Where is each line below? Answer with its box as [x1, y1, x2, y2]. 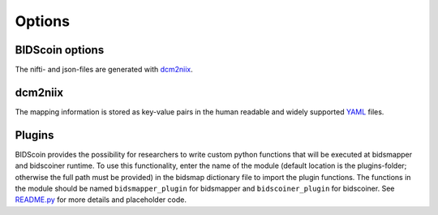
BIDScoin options [15, 43, 105, 57]
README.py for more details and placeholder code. [15, 195, 187, 204]
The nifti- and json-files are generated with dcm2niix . [15, 65, 194, 75]
